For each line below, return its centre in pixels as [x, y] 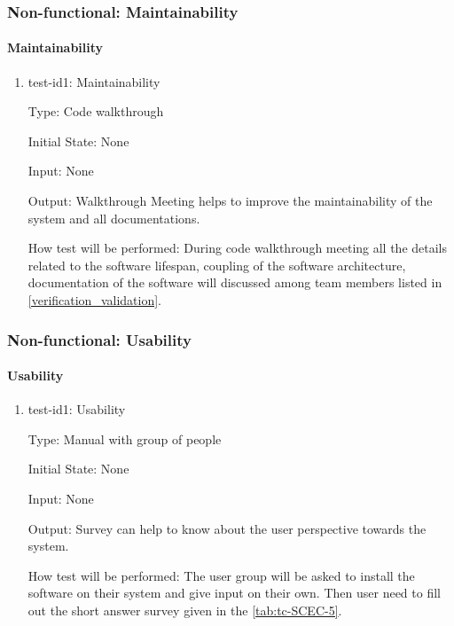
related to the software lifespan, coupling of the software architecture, [217, 265]
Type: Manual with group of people [125, 438]
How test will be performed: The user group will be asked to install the [221, 575]
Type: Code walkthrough [96, 111]
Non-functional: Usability [99, 339]
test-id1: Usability [77, 409]
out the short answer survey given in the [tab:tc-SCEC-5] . [185, 610]
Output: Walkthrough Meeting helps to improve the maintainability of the [230, 201]
